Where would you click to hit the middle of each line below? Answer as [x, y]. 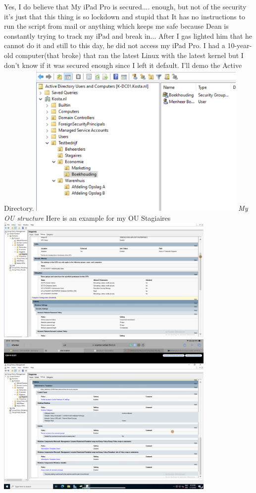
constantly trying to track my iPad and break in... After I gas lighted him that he [128, 35]
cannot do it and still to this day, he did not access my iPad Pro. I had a [115, 45]
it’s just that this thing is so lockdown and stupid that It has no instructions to [125, 16]
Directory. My [126, 208]
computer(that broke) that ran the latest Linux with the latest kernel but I [129, 55]
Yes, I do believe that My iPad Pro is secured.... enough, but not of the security [125, 6]
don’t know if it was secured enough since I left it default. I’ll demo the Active [123, 65]
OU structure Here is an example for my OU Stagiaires [87, 217]
